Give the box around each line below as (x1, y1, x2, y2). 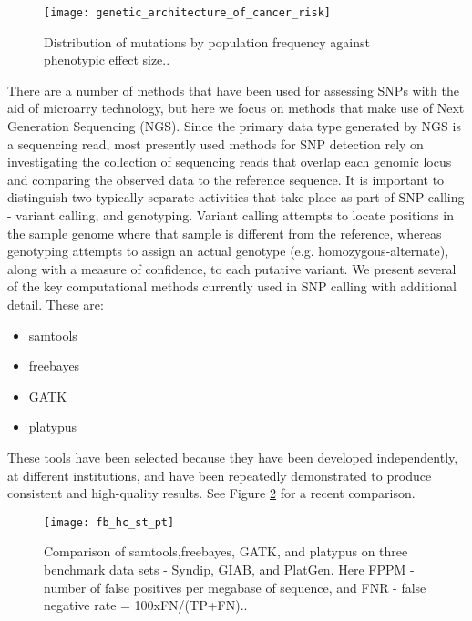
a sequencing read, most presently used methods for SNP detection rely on (7, 134, 424, 153)
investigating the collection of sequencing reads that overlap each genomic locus (7, 152, 452, 171)
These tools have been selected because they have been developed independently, (7, 447, 458, 466)
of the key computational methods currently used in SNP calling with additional (7, 277, 457, 296)
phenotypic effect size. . (44, 50, 170, 69)
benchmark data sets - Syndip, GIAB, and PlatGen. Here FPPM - (44, 559, 415, 578)
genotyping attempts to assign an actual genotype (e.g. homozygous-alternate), (7, 241, 449, 260)
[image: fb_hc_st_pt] (44, 515, 175, 529)
